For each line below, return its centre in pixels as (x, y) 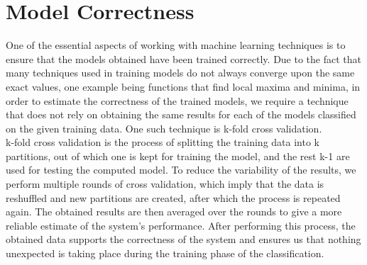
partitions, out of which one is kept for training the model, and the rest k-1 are (178, 156)
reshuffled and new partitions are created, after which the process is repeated (173, 197)
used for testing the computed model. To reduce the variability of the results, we (181, 170)
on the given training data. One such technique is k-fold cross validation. (164, 128)
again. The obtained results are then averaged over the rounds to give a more (174, 212)
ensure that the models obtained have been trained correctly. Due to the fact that (184, 58)
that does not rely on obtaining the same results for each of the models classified (181, 114)
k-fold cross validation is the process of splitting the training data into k (163, 142)
